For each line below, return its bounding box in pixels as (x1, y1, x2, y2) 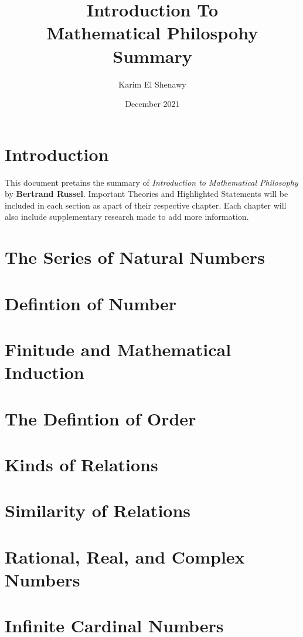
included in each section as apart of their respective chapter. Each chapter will (5, 199, 287, 211)
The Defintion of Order (5, 406, 196, 430)
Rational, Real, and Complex (5, 544, 245, 568)
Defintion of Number (5, 291, 176, 315)
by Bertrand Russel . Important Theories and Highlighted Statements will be (5, 187, 288, 200)
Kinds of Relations (5, 452, 158, 476)
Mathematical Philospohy (46, 21, 258, 45)
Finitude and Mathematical (5, 337, 231, 361)
